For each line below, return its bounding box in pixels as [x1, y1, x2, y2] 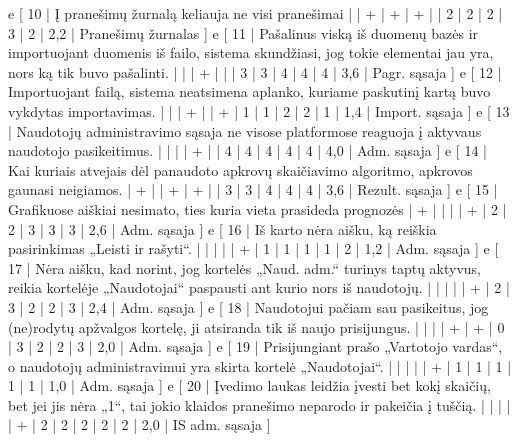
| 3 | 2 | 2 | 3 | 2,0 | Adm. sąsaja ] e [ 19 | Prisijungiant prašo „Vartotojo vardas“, [8, 336, 503, 357]
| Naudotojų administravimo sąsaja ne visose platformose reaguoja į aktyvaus [8, 120, 482, 141]
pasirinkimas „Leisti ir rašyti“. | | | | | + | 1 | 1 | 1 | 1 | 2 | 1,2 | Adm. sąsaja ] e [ [8, 238, 499, 259]
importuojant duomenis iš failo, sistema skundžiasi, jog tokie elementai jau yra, [8, 42, 494, 63]
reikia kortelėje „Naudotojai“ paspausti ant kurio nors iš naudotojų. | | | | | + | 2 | [8, 277, 510, 298]
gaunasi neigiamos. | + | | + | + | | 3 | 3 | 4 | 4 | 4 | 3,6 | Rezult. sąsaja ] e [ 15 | [8, 179, 498, 200]
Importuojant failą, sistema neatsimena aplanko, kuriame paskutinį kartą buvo [8, 81, 491, 102]
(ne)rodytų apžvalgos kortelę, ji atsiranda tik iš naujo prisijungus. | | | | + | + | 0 [8, 316, 505, 337]
